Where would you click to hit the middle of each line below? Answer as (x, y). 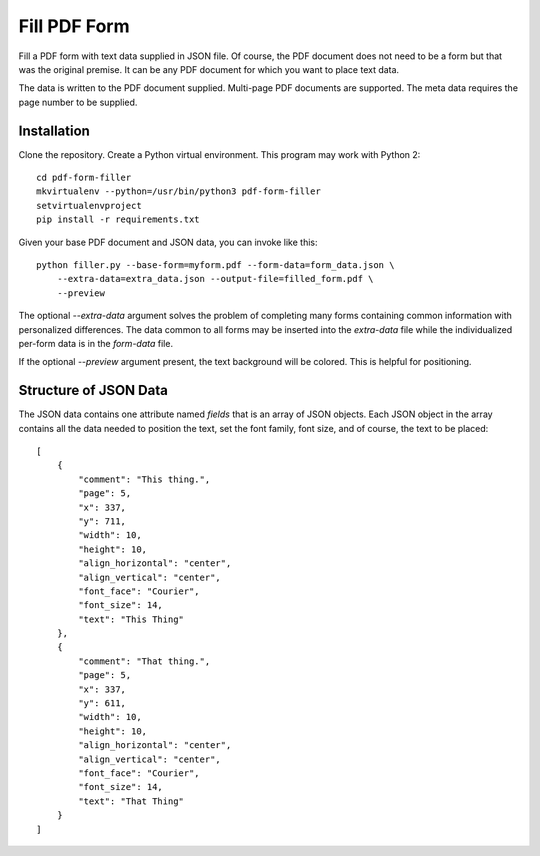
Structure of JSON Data (93, 390)
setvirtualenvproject (89, 205)
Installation (54, 130)
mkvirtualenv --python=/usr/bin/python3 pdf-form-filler (179, 191)
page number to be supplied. (78, 102)
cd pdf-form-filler (84, 178)
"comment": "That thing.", (144, 661)
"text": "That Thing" (131, 801)
